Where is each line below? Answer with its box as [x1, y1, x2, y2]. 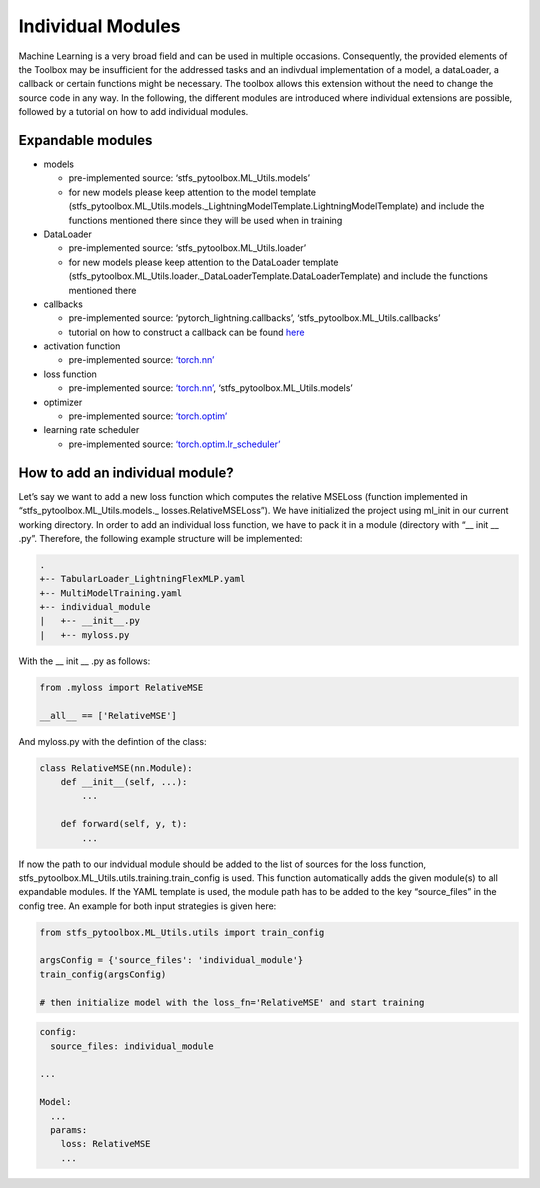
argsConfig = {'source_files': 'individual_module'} [39, 955, 304, 966]
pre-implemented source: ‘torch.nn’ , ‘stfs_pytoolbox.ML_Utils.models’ [68, 382, 354, 394]
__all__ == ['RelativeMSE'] [39, 710, 177, 721]
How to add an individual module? [18, 464, 234, 481]
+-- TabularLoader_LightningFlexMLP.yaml [39, 573, 246, 585]
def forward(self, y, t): [60, 818, 188, 830]
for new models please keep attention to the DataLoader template [68, 256, 339, 268]
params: [50, 1124, 88, 1135]
